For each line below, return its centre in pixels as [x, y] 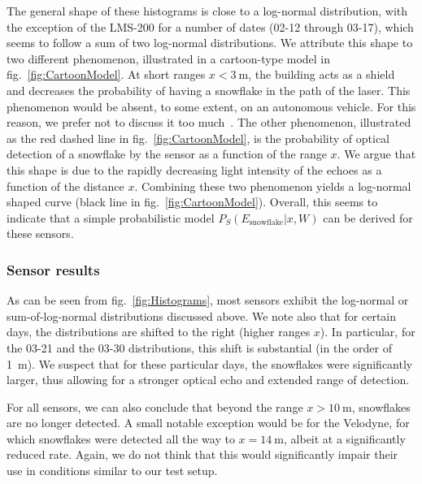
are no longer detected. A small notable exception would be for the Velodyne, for [208, 423]
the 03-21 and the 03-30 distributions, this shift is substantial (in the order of [199, 347]
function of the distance [65, 186]
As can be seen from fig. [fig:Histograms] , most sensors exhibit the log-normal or [208, 300]
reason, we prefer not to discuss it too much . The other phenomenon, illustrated [209, 122]
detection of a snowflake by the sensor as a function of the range [167, 154]
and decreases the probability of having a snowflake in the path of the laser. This [209, 90]
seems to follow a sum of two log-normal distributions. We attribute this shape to [210, 43]
